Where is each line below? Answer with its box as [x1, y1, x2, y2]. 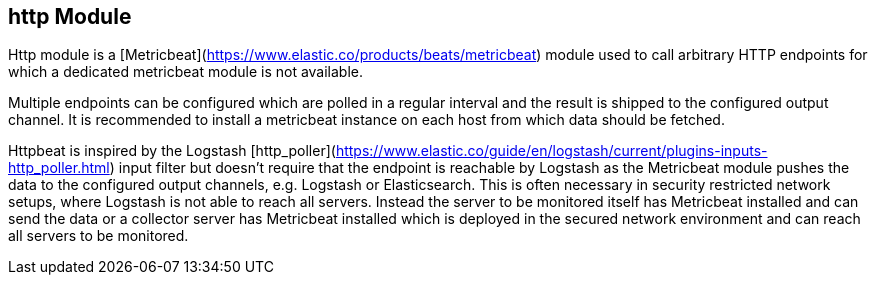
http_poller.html [8, 159, 110, 177]
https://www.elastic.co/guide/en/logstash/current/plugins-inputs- [335, 142, 768, 160]
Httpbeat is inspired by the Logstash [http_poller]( [8, 142, 336, 160]
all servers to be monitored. [8, 227, 189, 245]
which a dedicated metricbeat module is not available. [8, 63, 364, 81]
